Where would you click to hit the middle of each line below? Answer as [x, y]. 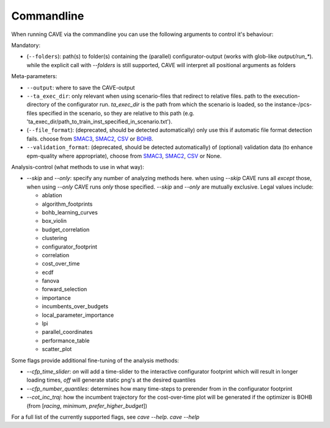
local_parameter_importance [78, 315]
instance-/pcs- [293, 104]
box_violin [54, 221]
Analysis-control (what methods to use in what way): [78, 167]
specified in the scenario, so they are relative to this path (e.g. [117, 113]
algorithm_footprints [67, 204]
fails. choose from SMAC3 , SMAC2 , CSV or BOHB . [90, 139]
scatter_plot [57, 349]
